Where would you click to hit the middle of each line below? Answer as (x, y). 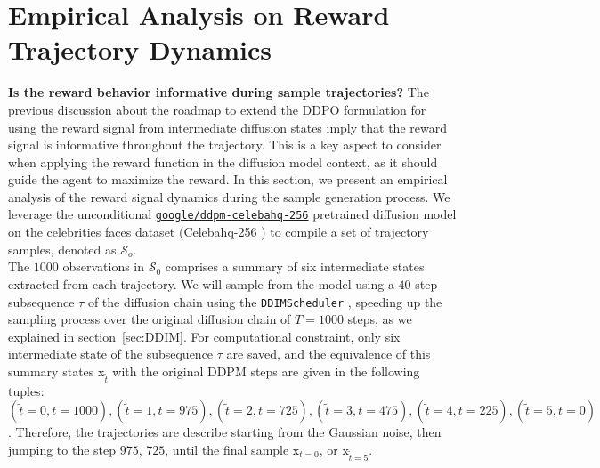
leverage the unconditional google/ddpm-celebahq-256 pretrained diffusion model (232, 214)
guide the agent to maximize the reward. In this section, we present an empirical (228, 179)
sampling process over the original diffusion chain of (150, 319)
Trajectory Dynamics (140, 49)
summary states (51, 371)
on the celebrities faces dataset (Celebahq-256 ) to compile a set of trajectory (219, 232)
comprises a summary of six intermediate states (295, 266)
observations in (104, 266)
